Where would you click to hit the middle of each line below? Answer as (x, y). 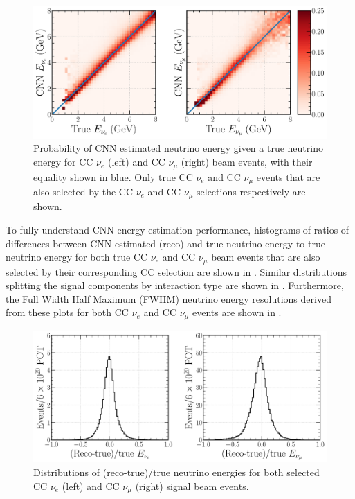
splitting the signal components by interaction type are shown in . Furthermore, (175, 285)
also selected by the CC (83, 191)
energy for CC (63, 162)
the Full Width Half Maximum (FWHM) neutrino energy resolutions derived (169, 298)
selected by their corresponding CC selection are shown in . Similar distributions (176, 271)
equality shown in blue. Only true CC (113, 176)
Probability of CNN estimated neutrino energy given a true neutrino (178, 148)
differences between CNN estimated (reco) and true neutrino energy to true (165, 243)
